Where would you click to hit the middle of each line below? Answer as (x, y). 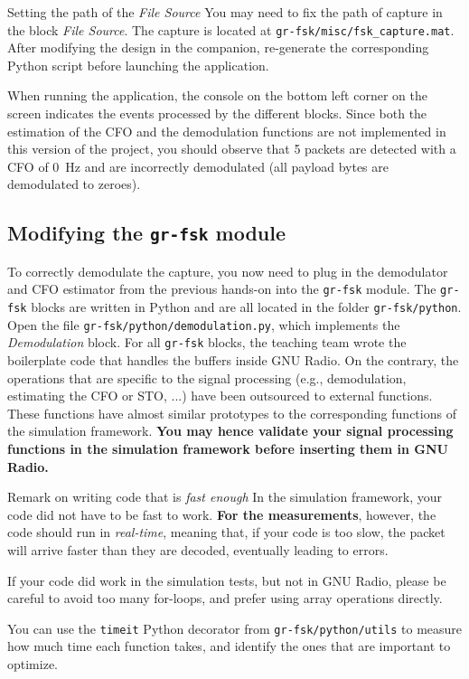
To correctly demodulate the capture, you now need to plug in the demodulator (228, 271)
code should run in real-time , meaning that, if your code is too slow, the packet (226, 532)
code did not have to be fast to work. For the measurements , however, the (222, 514)
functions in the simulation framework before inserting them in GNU (228, 448)
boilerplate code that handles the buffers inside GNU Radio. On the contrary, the (233, 360)
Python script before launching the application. (138, 65)
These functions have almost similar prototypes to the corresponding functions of (232, 413)
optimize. (33, 663)
